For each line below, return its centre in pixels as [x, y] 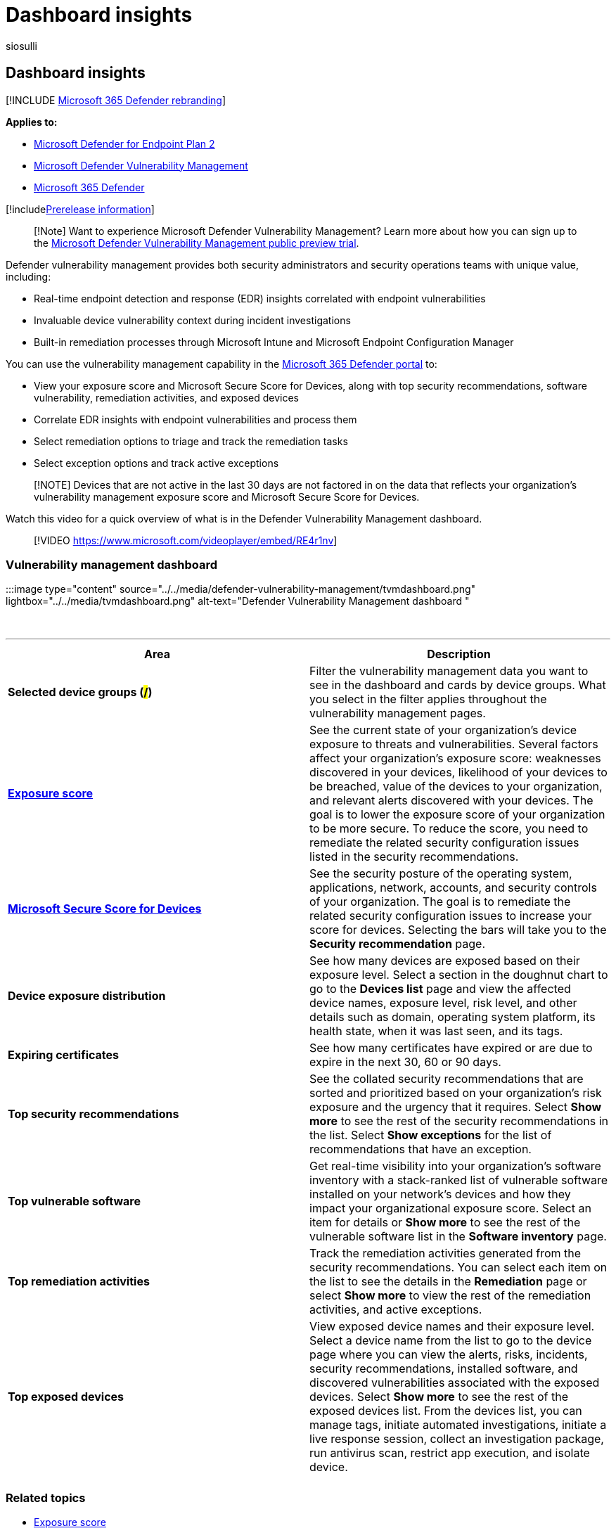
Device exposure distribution [87, 996]
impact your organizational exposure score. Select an [450, 1208]
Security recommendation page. [398, 944]
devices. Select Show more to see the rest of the [439, 1397]
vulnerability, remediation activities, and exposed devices [166, 397]
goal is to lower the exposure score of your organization [457, 815]
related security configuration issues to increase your [451, 916]
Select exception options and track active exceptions [156, 463]
